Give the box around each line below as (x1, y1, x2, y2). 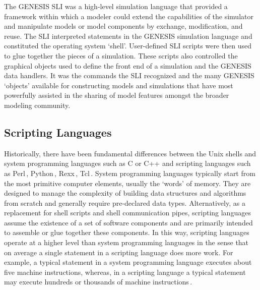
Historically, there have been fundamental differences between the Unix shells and (4, 148, 256, 158)
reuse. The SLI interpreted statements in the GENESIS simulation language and (4, 30, 252, 41)
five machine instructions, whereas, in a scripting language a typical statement (4, 266, 246, 277)
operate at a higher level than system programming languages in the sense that (4, 237, 249, 248)
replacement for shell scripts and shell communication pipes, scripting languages (4, 207, 251, 218)
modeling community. (4, 99, 71, 110)
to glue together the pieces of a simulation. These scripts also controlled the (4, 50, 238, 61)
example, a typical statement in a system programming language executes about (4, 257, 252, 267)
